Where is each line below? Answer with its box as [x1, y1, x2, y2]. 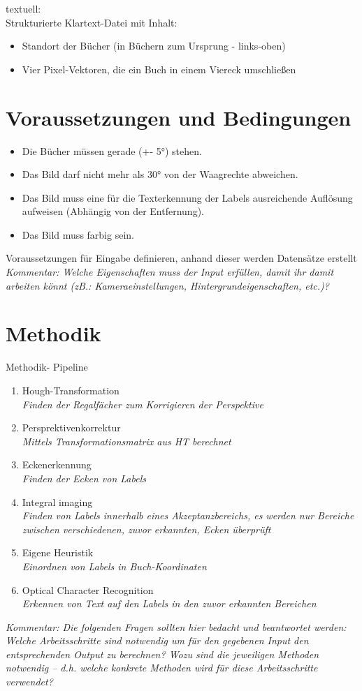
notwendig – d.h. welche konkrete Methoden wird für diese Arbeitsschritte [6, 660, 318, 675]
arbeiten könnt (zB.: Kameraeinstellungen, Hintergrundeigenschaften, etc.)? [6, 278, 329, 292]
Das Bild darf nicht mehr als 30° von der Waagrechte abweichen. [22, 167, 298, 181]
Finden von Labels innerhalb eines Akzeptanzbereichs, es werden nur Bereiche [22, 508, 354, 523]
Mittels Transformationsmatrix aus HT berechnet [22, 433, 231, 448]
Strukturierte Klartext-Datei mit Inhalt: [6, 15, 178, 29]
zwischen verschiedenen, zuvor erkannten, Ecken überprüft [22, 521, 271, 536]
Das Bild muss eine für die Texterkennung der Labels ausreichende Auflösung [22, 190, 353, 205]
